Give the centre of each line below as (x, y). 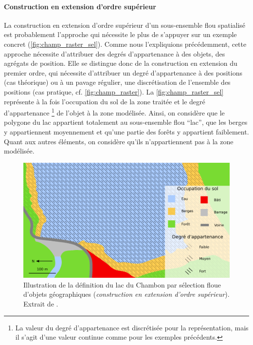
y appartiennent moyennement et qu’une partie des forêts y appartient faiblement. (126, 131)
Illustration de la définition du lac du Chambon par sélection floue (122, 284)
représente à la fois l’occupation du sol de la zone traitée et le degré (105, 101)
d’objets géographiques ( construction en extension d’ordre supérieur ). (126, 294)
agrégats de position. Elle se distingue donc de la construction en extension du (121, 63)
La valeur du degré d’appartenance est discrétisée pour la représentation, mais (132, 327)
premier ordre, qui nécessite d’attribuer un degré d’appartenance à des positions (123, 72)
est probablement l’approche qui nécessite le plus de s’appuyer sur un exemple (120, 34)
